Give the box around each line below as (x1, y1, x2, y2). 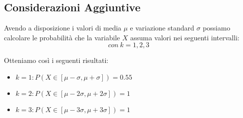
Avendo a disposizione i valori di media (4, 23, 121, 33)
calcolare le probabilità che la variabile (4, 32, 120, 42)
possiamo (203, 23, 230, 33)
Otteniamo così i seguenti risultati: (4, 55, 109, 65)
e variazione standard (130, 23, 194, 33)
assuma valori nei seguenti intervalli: (130, 32, 240, 42)
